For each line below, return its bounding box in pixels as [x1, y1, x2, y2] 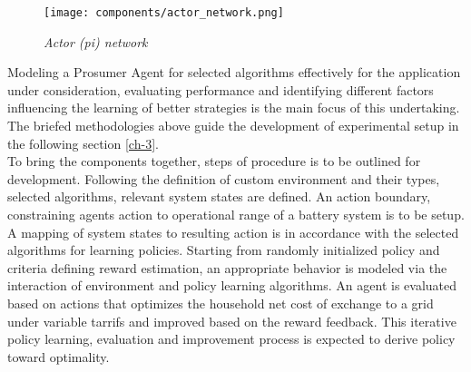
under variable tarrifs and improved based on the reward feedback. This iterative [7, 311, 456, 330]
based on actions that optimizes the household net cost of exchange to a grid [7, 293, 434, 312]
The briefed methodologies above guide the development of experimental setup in [7, 116, 459, 135]
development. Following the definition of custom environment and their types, [7, 169, 440, 188]
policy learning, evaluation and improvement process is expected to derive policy [7, 329, 456, 348]
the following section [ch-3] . [7, 133, 159, 152]
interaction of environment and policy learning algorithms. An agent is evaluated [7, 276, 457, 295]
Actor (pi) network [44, 32, 148, 51]
